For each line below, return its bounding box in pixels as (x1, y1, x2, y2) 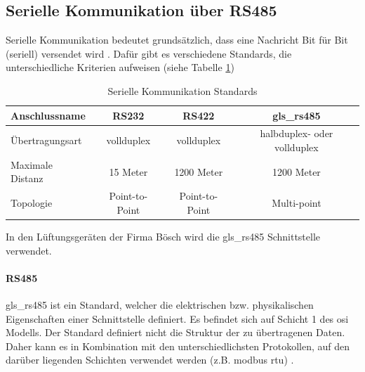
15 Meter (109, 164, 148, 179)
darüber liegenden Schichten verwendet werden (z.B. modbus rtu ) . (6, 352, 294, 367)
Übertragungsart (11, 133, 82, 148)
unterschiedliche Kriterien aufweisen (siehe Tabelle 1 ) (6, 60, 234, 75)
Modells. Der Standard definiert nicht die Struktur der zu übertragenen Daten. (6, 325, 345, 340)
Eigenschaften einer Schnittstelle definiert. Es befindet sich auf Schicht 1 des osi (6, 311, 349, 326)
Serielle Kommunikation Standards (107, 83, 258, 98)
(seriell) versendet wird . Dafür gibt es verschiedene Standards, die (6, 46, 292, 60)
